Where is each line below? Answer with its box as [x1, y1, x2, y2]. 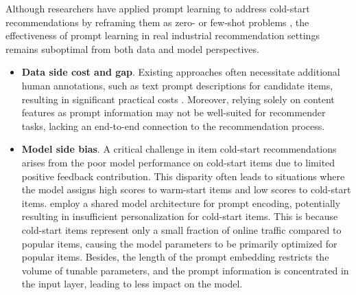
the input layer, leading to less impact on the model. [21, 276, 243, 291]
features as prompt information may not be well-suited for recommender [21, 105, 326, 120]
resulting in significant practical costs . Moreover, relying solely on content [21, 91, 335, 106]
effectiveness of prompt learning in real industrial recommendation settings [5, 28, 320, 43]
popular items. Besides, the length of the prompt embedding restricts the [21, 250, 329, 264]
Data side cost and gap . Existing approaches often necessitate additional [21, 65, 340, 79]
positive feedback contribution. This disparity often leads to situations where [21, 168, 345, 183]
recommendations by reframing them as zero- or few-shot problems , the [5, 14, 309, 29]
